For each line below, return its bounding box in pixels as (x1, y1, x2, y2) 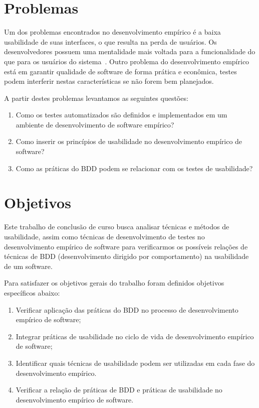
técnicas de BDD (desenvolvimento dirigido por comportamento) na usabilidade (4, 251, 249, 261)
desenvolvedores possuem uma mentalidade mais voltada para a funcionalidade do (4, 46, 255, 57)
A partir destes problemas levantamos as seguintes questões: (4, 92, 188, 103)
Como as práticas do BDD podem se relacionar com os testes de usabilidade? (16, 163, 253, 173)
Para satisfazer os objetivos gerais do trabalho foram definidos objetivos (4, 278, 224, 288)
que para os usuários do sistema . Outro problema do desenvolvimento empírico (4, 56, 249, 66)
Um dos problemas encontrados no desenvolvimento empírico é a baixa (4, 27, 221, 37)
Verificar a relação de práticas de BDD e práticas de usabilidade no (16, 384, 222, 395)
